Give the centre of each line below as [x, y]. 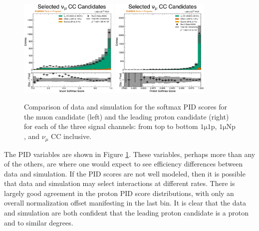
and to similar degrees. [39, 222]
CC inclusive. [71, 136]
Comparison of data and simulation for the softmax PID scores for [126, 107]
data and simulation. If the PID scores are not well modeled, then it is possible [125, 173]
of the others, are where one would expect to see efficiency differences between [124, 164]
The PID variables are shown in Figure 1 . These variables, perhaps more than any [130, 154]
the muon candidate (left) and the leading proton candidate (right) [127, 116]
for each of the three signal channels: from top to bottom [111, 126]
